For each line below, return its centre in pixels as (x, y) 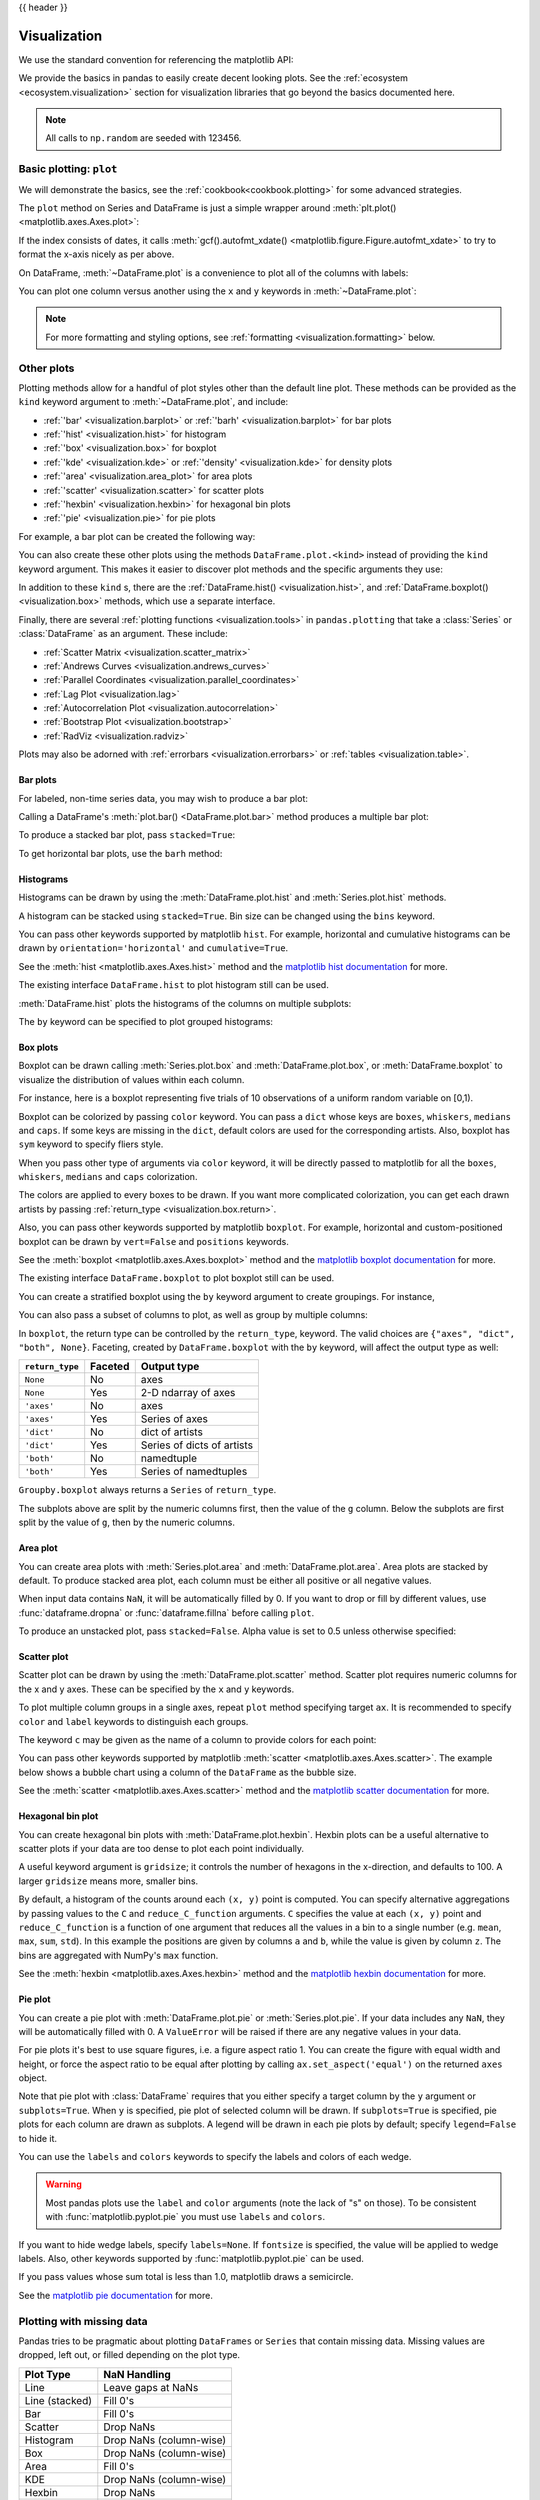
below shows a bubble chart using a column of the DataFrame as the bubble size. (187, 1772)
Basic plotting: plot (68, 169)
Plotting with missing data (83, 2321)
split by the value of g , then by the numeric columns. (126, 1522)
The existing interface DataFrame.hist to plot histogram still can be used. (173, 985)
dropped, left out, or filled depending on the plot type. (129, 2355)
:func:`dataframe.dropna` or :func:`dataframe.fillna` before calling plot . (166, 1612)
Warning (63, 2184)
